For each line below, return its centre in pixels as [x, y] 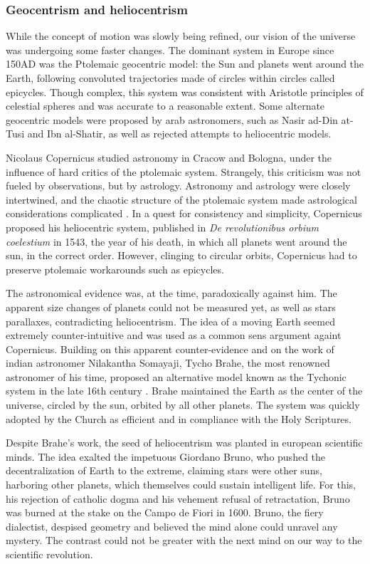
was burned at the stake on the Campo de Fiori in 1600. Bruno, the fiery [165, 512]
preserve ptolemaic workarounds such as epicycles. [115, 269]
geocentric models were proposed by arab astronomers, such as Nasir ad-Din [172, 119]
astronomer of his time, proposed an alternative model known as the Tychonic [176, 376]
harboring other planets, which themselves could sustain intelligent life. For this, [181, 485]
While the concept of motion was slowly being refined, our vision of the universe [181, 36]
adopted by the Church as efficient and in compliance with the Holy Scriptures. [179, 418]
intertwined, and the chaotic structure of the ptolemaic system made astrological [181, 199]
